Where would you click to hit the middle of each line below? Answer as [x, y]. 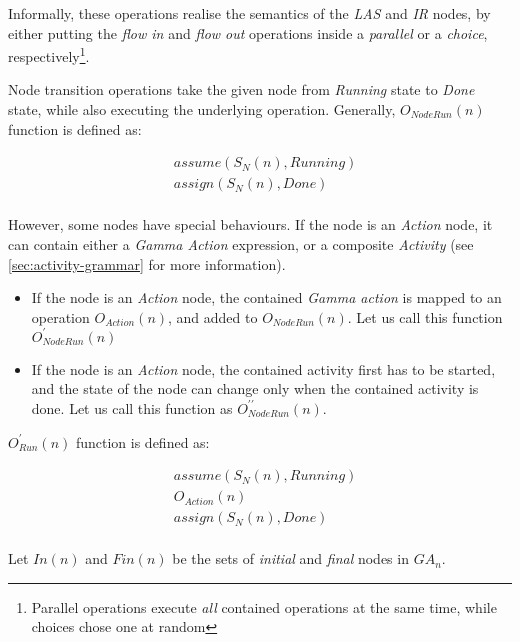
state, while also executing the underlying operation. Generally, [202, 109]
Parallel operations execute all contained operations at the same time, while [264, 606]
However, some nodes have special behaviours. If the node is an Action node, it [250, 224]
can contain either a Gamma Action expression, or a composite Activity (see [241, 243]
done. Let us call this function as [132, 407]
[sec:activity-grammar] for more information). [147, 263]
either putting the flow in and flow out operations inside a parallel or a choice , [248, 32]
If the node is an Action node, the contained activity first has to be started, [263, 368]
